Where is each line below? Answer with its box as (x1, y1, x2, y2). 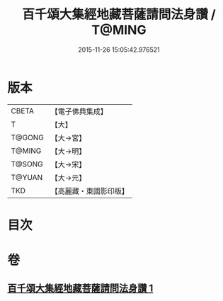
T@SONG (11, 159, 44, 169)
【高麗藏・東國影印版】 (50, 186, 129, 195)
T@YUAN (11, 172, 43, 182)
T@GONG (11, 132, 44, 142)
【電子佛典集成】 (50, 106, 108, 116)
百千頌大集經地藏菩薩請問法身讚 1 (7, 283, 154, 295)
